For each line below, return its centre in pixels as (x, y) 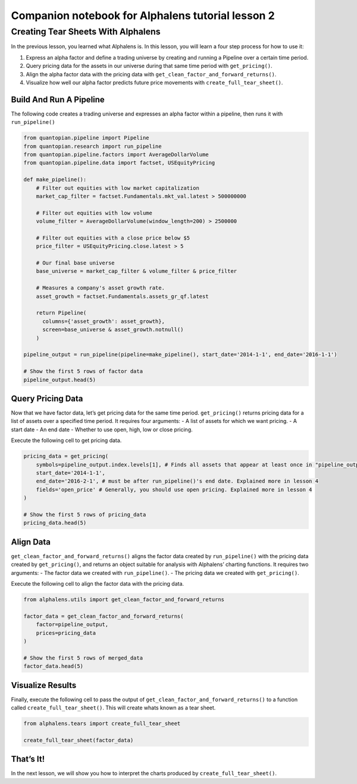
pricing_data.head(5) (55, 523)
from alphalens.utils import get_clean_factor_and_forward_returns (124, 600)
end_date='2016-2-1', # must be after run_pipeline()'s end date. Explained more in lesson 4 (177, 481)
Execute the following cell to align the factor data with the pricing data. (98, 584)
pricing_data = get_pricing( (66, 456)
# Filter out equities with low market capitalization (118, 188)
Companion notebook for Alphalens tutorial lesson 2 (143, 15)
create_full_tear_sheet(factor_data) (79, 740)
